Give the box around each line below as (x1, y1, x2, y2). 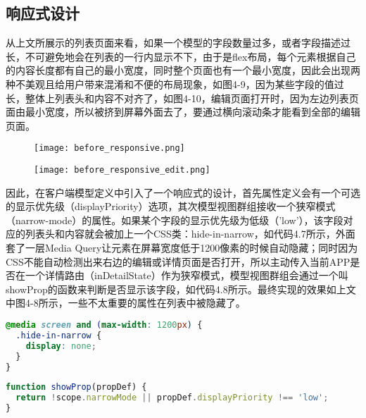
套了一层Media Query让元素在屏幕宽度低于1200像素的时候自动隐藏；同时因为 (6, 240, 358, 255)
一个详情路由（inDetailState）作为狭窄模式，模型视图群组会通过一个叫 (25, 268, 348, 283)
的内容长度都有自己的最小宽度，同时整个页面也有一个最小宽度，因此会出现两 (6, 63, 360, 78)
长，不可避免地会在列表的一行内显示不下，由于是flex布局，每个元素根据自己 (6, 49, 356, 63)
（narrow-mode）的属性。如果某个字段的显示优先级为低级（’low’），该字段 (6, 212, 343, 227)
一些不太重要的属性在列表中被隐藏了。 (68, 295, 246, 310)
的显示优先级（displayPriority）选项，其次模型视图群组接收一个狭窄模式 (6, 199, 336, 214)
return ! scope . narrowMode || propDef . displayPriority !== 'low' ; (15, 393, 329, 403)
